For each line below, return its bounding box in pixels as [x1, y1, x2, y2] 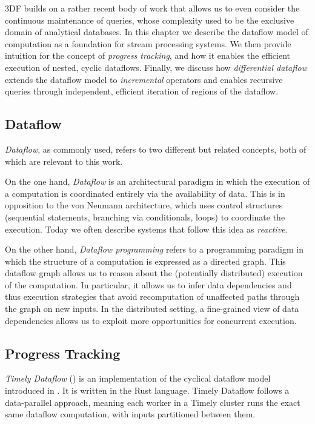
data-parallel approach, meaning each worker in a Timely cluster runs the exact [5, 396, 300, 408]
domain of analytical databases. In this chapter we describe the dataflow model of [5, 25, 308, 38]
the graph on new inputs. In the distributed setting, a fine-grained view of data [5, 302, 299, 315]
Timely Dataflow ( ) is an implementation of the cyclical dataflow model [5, 372, 271, 385]
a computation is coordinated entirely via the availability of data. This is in [5, 187, 285, 199]
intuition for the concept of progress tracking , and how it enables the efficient [5, 49, 290, 62]
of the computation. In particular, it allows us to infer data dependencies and [5, 278, 292, 291]
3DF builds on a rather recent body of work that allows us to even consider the [5, 2, 300, 14]
